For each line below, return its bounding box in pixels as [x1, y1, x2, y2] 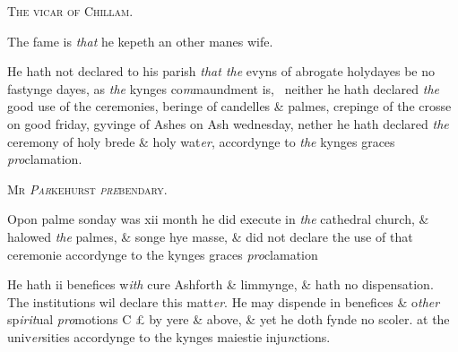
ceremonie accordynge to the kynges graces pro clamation [7, 245, 318, 263]
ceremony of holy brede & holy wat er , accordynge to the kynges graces [7, 132, 395, 150]
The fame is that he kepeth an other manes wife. [7, 31, 273, 50]
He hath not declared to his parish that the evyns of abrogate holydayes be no [7, 62, 436, 81]
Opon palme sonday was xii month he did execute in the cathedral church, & [7, 210, 429, 228]
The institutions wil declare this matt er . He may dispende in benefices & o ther [7, 292, 440, 311]
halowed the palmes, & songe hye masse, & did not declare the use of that [7, 227, 413, 245]
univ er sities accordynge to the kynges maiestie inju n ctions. [7, 327, 331, 346]
